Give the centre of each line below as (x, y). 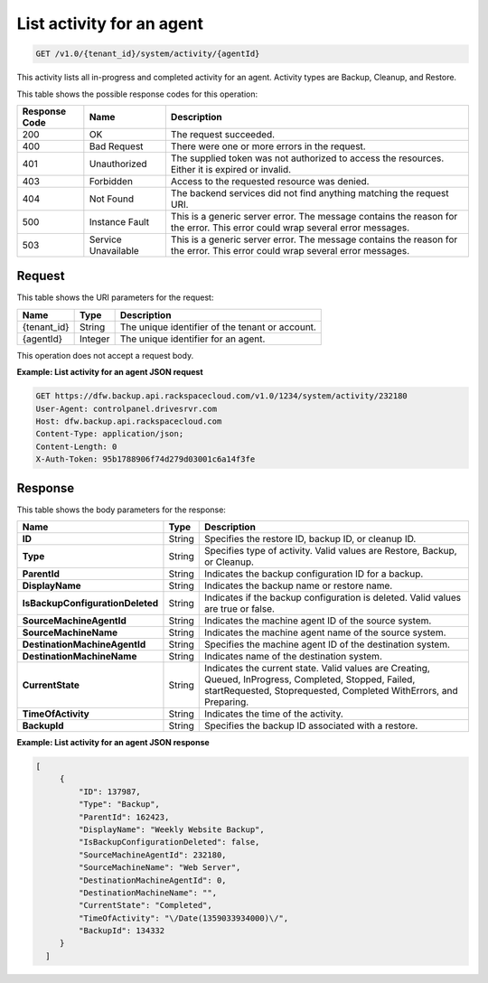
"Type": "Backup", (119, 805)
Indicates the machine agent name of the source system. (325, 632)
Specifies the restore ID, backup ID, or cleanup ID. (310, 539)
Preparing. (226, 702)
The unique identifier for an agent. (192, 339)
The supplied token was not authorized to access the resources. (307, 158)
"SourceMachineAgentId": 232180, (152, 855)
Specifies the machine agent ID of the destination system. (327, 644)
